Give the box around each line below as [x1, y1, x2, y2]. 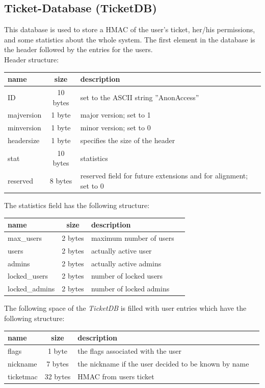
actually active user [91, 245, 152, 256]
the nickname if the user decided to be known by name [77, 358, 249, 369]
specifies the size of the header [80, 135, 175, 146]
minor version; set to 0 [80, 122, 151, 133]
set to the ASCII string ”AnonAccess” [80, 92, 199, 102]
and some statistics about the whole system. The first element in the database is [4, 34, 255, 44]
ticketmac [8, 371, 38, 381]
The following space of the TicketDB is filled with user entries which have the [4, 303, 247, 313]
